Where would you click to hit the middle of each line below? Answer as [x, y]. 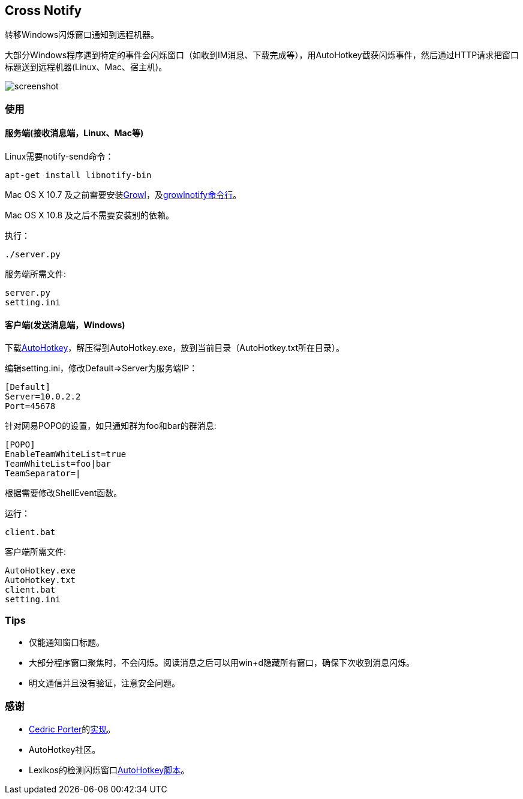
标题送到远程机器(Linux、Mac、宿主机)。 [86, 67]
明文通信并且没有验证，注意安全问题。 [104, 683]
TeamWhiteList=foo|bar [58, 464]
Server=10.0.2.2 [43, 397]
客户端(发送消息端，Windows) [65, 325]
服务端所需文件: [36, 274]
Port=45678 [30, 406]
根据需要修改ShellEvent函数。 [64, 493]
